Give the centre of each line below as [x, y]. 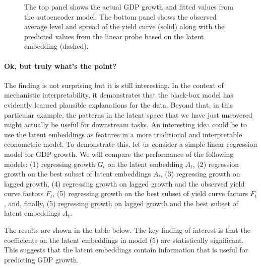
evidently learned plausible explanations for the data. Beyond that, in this [119, 104]
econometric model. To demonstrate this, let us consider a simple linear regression [131, 144]
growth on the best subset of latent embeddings [78, 174]
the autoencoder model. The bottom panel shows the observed [120, 16]
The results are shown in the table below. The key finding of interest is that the [127, 230]
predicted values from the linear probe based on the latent [114, 36]
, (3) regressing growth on [200, 174]
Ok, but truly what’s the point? [60, 66]
